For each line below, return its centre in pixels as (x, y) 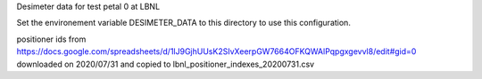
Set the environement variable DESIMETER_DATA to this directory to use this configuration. (184, 23)
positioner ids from (51, 39)
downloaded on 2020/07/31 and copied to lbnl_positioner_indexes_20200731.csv (166, 64)
